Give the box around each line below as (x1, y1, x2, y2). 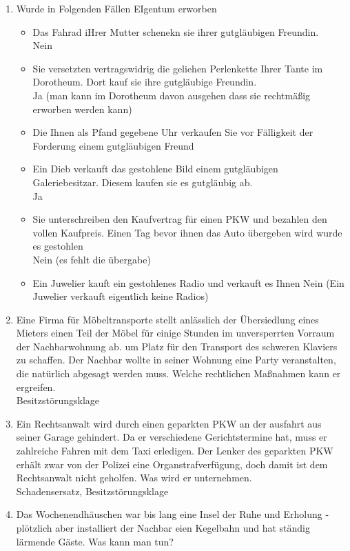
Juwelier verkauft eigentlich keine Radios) (32, 289, 209, 303)
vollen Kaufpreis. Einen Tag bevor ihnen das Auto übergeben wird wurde (32, 225, 342, 239)
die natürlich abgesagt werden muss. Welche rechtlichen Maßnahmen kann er (16, 366, 341, 381)
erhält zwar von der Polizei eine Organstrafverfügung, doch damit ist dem (16, 457, 328, 471)
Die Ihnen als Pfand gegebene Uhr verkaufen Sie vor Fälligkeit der (32, 125, 313, 139)
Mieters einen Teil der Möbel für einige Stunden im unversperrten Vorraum (16, 325, 335, 340)
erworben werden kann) (32, 101, 132, 116)
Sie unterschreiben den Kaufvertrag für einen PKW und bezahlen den (32, 212, 327, 226)
